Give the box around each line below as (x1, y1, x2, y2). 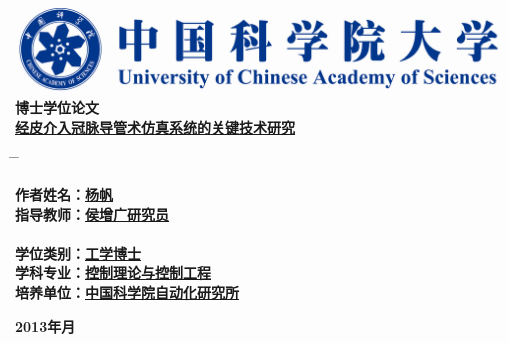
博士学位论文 (15, 97, 99, 118)
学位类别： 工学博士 (15, 242, 141, 263)
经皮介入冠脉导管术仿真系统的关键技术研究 (15, 116, 295, 137)
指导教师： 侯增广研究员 (15, 203, 169, 224)
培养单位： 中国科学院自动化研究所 (15, 281, 239, 302)
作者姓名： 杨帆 (15, 184, 113, 205)
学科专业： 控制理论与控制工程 (15, 262, 211, 283)
